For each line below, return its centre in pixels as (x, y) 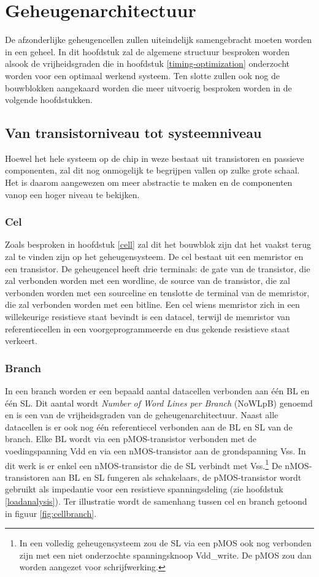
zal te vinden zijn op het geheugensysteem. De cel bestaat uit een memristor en (154, 257)
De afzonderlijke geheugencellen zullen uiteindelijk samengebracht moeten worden (159, 40)
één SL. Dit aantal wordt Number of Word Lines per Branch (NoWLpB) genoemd (159, 403)
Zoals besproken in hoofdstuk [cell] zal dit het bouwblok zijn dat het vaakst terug (158, 244)
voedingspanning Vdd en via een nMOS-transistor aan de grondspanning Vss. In (156, 451)
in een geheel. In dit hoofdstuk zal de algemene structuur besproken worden (147, 51)
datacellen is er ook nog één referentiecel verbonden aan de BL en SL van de (149, 426)
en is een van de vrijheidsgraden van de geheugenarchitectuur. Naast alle (142, 415)
